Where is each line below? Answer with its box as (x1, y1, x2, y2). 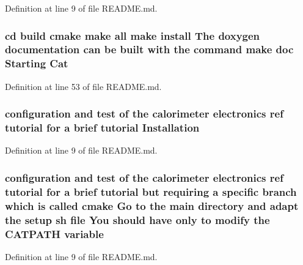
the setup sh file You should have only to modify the (5, 212, 270, 227)
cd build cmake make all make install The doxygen (5, 28, 260, 43)
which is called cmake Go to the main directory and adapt (5, 198, 299, 213)
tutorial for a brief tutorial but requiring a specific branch (5, 184, 297, 199)
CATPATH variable (5, 226, 104, 241)
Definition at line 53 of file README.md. (5, 80, 162, 92)
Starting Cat (5, 56, 68, 71)
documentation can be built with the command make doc (5, 42, 294, 57)
